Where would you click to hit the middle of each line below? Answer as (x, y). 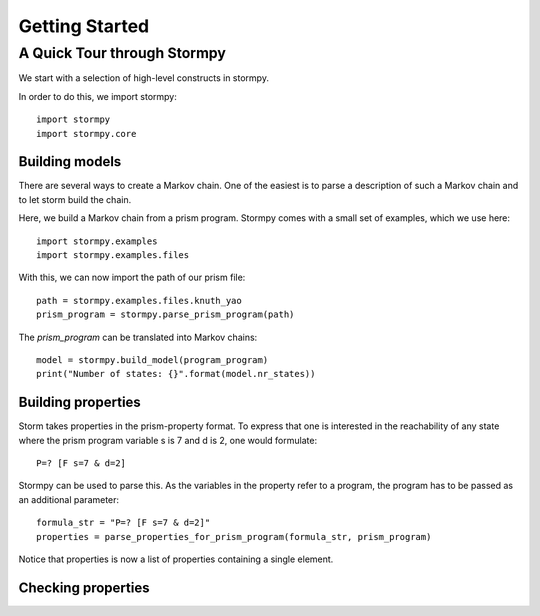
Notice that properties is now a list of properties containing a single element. (176, 559)
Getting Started (84, 26)
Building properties (80, 402)
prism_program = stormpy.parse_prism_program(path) (165, 314)
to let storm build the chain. (75, 199)
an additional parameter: (69, 499)
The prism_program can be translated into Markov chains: (138, 337)
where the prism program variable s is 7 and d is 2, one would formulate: (168, 440)
